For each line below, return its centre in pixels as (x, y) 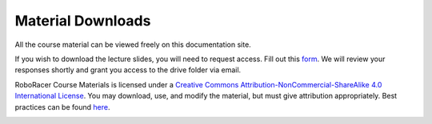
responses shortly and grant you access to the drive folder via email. (128, 70)
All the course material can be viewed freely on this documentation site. (133, 45)
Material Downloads (83, 21)
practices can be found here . (62, 107)
